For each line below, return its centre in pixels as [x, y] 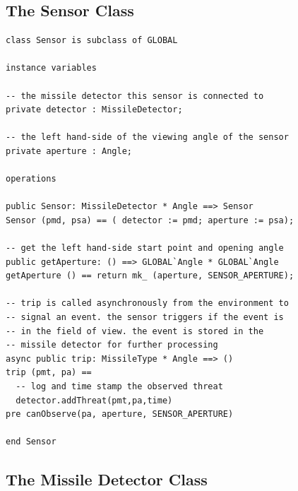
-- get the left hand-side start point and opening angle [145, 248]
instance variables [51, 68]
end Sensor [31, 442]
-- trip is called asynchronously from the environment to [147, 303]
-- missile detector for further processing [112, 345]
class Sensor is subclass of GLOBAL [92, 41]
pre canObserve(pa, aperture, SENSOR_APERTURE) [120, 414]
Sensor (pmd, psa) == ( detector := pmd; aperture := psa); [150, 220]
